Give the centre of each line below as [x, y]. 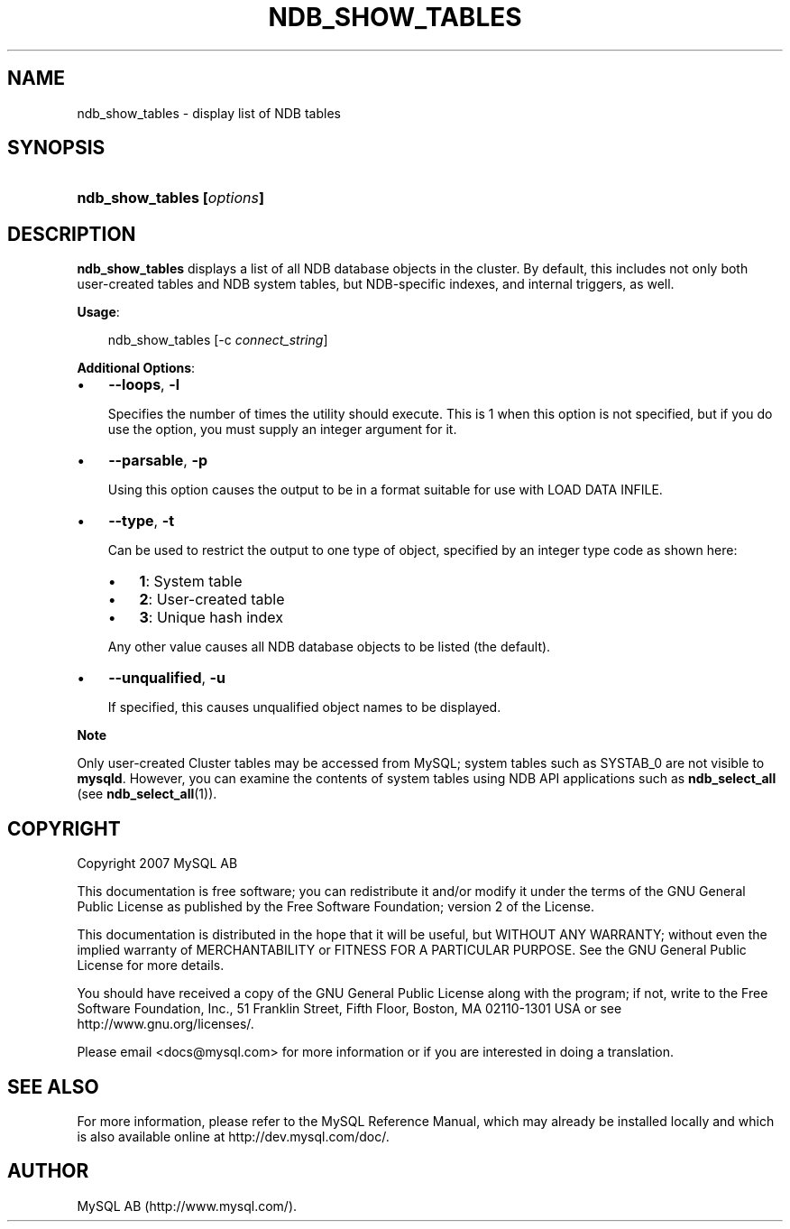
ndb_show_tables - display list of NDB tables [209, 113]
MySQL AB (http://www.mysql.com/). [187, 1206]
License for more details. [151, 966]
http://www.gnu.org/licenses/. [165, 1024]
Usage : [98, 312]
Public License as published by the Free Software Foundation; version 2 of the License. [335, 907]
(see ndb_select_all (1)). [147, 794]
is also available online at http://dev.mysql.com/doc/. [233, 1136]
